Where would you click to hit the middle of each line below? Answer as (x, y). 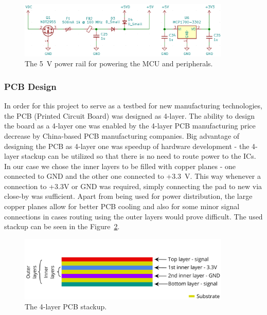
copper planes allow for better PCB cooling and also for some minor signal (122, 206)
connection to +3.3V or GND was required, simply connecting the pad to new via (133, 186)
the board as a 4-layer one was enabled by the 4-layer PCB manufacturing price (130, 126)
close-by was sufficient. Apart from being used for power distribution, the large (128, 196)
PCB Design (30, 86)
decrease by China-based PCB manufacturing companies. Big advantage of (122, 135)
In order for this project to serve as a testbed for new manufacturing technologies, (133, 106)
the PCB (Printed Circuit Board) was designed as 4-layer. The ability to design (129, 115)
